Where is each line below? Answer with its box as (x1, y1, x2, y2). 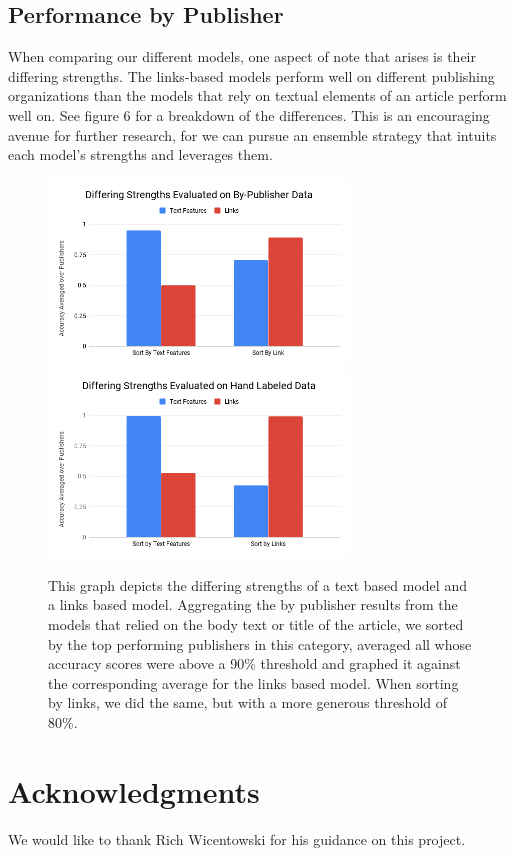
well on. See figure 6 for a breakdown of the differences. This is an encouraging (8, 104, 490, 125)
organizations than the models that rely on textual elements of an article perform (8, 85, 507, 106)
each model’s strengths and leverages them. (8, 144, 273, 165)
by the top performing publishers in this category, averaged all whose (48, 633, 472, 654)
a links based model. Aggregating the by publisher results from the (48, 594, 458, 615)
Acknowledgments (8, 770, 260, 811)
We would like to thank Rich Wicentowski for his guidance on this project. (8, 828, 466, 849)
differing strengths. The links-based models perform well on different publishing (8, 65, 495, 86)
